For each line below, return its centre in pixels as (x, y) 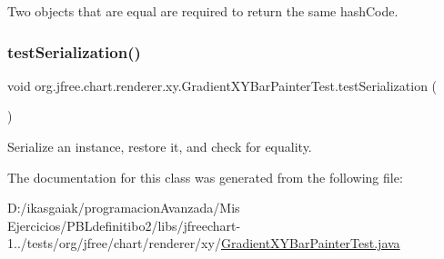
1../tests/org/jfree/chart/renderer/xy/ (114, 243)
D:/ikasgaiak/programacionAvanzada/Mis (124, 208)
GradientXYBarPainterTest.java (310, 243)
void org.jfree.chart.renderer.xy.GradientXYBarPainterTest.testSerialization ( (222, 85)
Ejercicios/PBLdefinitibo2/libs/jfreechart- (124, 225)
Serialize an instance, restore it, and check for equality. (160, 146)
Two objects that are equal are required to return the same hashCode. (203, 11)
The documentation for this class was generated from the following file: (205, 177)
